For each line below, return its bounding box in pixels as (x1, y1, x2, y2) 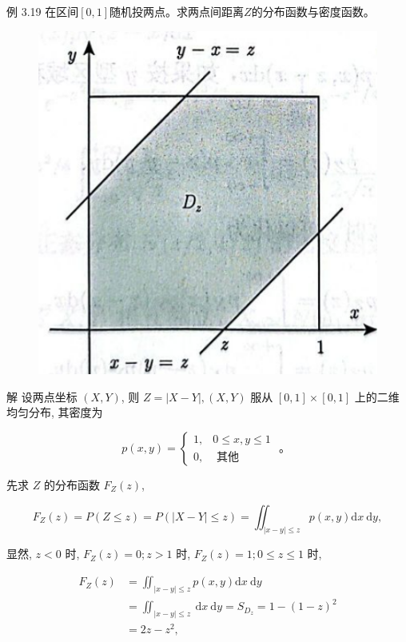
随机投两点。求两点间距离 (109, 3, 245, 19)
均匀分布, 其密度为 (6, 404, 103, 421)
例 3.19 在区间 (6, 3, 79, 19)
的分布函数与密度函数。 (251, 3, 375, 19)
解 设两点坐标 (6, 388, 78, 405)
